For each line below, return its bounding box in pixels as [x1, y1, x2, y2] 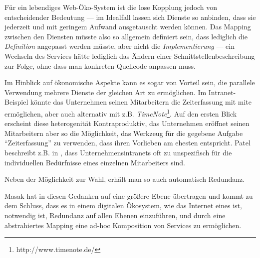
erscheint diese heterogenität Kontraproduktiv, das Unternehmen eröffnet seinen [4, 118, 250, 129]
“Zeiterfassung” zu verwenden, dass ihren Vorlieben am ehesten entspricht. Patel [4, 137, 251, 148]
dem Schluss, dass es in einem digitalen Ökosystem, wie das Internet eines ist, [4, 200, 242, 211]
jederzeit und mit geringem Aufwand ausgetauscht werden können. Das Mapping [4, 21, 251, 32]
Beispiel [4, 97, 28, 107]
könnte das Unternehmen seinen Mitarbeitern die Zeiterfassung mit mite [30, 97, 252, 107]
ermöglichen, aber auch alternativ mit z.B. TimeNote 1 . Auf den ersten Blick [4, 107, 237, 119]
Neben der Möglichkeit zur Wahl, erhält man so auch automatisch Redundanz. [4, 174, 245, 184]
